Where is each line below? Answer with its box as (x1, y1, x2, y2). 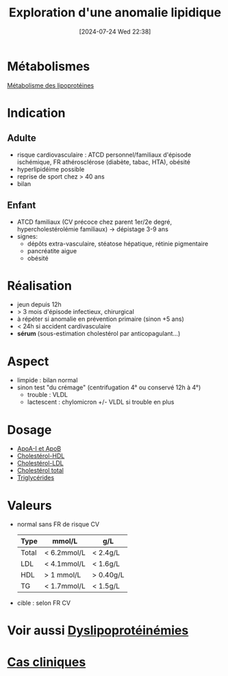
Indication (7, 105, 66, 120)
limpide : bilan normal (16, 376, 78, 385)
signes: (16, 232, 38, 240)
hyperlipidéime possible (16, 165, 85, 173)
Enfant (7, 200, 36, 211)
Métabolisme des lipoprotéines (7, 81, 94, 90)
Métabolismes (7, 58, 90, 74)
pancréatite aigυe (27, 246, 77, 255)
